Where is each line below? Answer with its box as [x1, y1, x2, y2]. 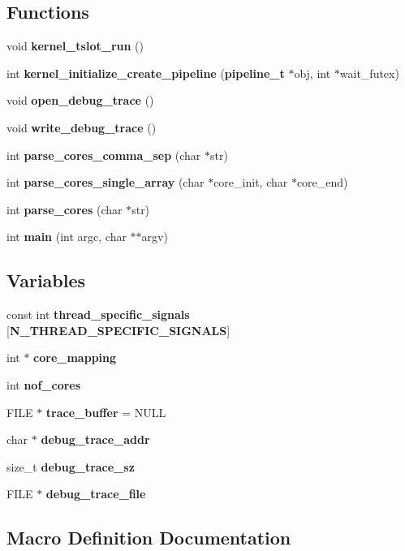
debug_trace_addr [41, 431, 150, 448]
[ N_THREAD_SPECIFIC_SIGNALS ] [6, 321, 231, 338]
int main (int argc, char [6, 228, 127, 245]
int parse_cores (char [6, 200, 123, 217]
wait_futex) [339, 64, 399, 81]
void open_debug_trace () [6, 92, 154, 109]
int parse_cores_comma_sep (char [6, 146, 201, 163]
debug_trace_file [45, 485, 146, 502]
